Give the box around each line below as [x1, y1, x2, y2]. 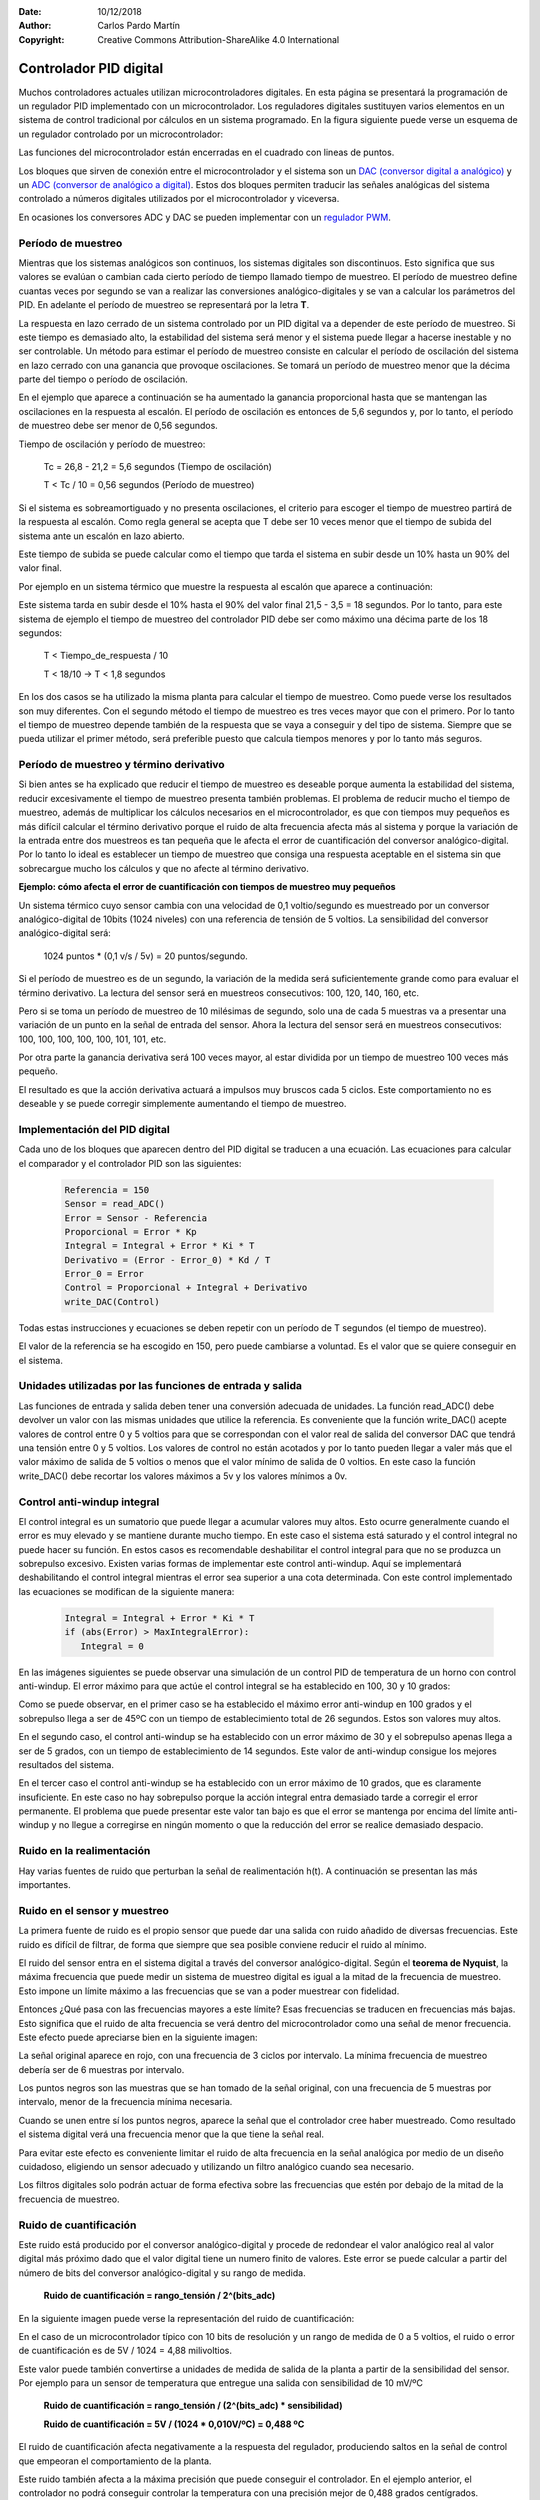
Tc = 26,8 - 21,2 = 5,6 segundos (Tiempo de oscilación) [43, 461, 272, 473]
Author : [18, 20, 52, 32]
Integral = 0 [80, 1640, 145, 1652]
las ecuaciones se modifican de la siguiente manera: [18, 1585, 235, 1597]
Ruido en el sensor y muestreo [18, 1903, 170, 1917]
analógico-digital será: [18, 927, 112, 939]
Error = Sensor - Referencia [64, 1212, 208, 1224]
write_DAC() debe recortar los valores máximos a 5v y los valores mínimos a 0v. [18, 1470, 348, 1482]
